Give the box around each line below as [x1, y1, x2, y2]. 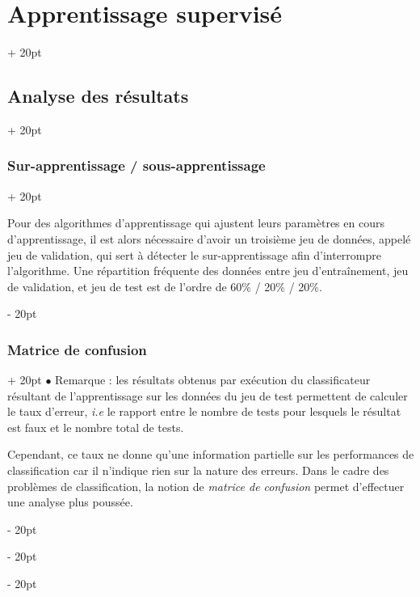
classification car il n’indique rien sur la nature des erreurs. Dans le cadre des [7, 462, 389, 479]
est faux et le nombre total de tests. [7, 418, 184, 435]
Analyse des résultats [7, 83, 189, 108]
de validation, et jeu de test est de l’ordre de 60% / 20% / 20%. [7, 277, 322, 294]
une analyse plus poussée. [7, 493, 133, 510]
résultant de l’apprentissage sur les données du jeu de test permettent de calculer [7, 387, 408, 404]
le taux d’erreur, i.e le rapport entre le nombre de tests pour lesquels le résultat [7, 403, 401, 420]
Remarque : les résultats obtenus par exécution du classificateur [55, 371, 371, 388]
